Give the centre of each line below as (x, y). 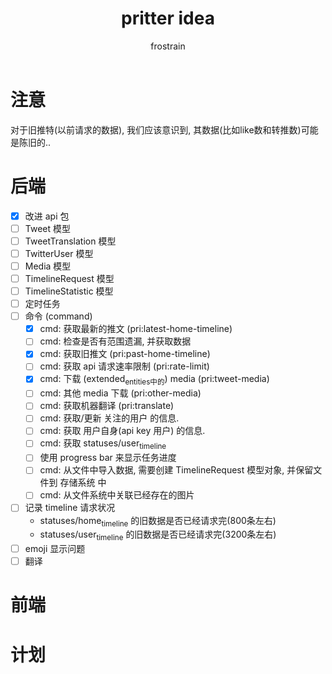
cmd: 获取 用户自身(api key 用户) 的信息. (122, 431)
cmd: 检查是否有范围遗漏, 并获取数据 (115, 341)
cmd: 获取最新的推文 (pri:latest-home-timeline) (136, 329)
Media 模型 (48, 266)
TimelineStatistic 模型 (69, 291)
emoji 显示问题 (55, 549)
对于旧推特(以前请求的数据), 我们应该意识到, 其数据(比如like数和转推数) (156, 129)
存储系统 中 (83, 483)
